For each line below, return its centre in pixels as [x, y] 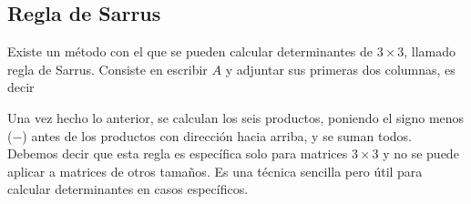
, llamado [430, 51]
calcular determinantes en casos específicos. [128, 189]
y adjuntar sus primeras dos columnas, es [340, 69]
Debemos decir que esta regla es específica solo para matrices [178, 153]
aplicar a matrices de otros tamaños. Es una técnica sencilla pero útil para [215, 171]
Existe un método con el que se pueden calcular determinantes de [190, 51]
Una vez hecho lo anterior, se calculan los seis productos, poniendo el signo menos [236, 117]
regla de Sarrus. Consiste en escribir [108, 69]
